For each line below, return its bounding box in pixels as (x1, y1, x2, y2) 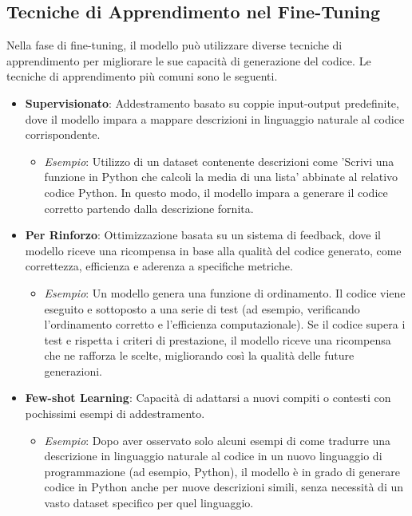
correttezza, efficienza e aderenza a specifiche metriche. (25, 258, 293, 274)
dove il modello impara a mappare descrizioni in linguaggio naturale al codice (25, 110, 405, 127)
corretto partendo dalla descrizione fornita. (44, 199, 254, 216)
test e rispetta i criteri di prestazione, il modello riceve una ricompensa (44, 331, 391, 348)
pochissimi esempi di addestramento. (25, 405, 205, 422)
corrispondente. (25, 126, 101, 143)
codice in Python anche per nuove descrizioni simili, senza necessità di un (44, 479, 404, 495)
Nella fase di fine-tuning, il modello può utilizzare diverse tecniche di (6, 37, 343, 53)
